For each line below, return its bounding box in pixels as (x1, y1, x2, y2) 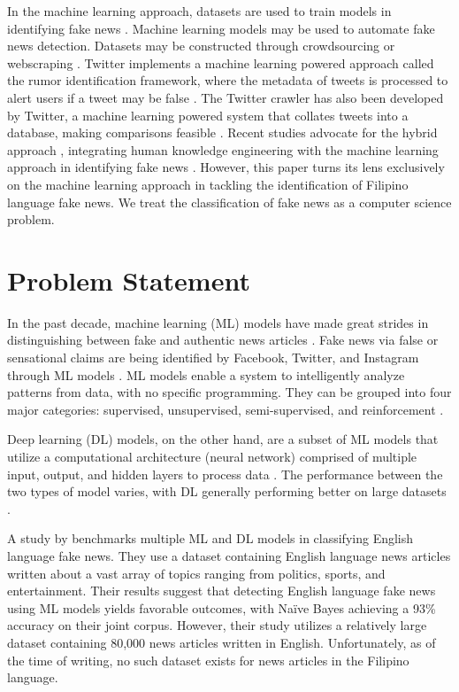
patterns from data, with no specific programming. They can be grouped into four (7, 383, 452, 401)
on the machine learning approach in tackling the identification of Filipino (7, 175, 409, 193)
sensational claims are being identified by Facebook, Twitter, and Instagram (7, 348, 419, 367)
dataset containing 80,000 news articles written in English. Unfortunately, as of (7, 633, 436, 651)
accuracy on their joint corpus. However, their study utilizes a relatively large (7, 616, 427, 634)
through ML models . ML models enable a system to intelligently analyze (7, 365, 405, 384)
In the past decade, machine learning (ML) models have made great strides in (7, 313, 429, 331)
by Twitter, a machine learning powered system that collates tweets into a (7, 105, 409, 124)
